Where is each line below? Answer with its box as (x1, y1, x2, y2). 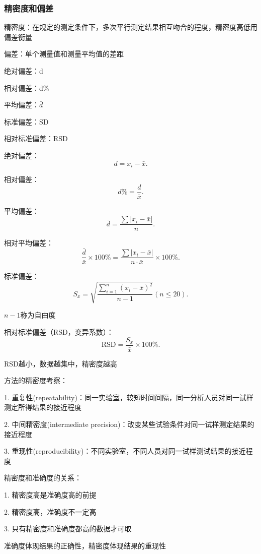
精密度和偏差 (4, 2, 54, 14)
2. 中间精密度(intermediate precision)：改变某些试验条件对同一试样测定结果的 (4, 418, 254, 429)
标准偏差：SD (4, 116, 49, 127)
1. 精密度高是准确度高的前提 (4, 489, 97, 500)
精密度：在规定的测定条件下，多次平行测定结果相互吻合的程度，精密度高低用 (4, 22, 257, 32)
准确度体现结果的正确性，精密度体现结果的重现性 (4, 540, 166, 550)
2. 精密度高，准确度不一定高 (4, 506, 97, 517)
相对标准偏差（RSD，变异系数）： (4, 326, 114, 337)
